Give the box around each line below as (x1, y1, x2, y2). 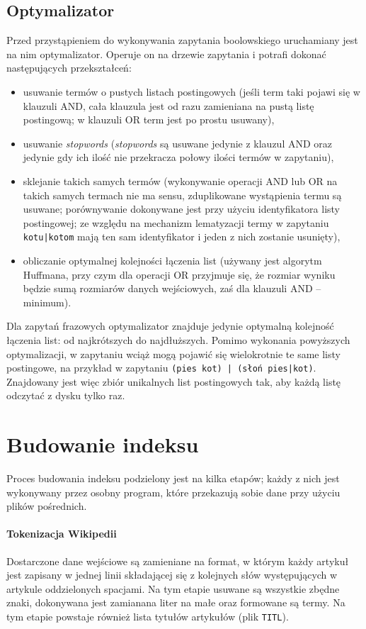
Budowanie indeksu (6, 430, 199, 459)
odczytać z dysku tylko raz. (6, 388, 125, 403)
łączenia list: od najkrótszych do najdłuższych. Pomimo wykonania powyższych (6, 332, 350, 347)
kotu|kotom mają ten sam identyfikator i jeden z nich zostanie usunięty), (23, 229, 341, 244)
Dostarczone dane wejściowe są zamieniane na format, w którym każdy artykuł (6, 553, 349, 568)
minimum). (23, 294, 72, 309)
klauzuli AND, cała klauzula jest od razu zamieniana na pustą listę (23, 98, 314, 113)
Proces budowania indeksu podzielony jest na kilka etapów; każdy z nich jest (6, 471, 340, 486)
